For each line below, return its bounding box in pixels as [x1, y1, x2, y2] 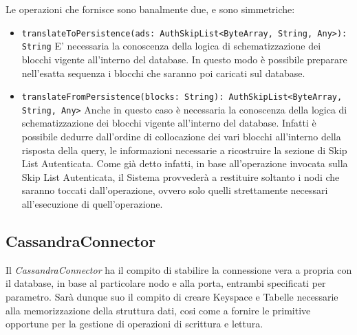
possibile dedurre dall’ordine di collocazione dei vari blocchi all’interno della [21, 129, 341, 143]
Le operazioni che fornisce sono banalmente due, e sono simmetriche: [6, 2, 295, 16]
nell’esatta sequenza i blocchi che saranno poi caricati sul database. [21, 65, 305, 80]
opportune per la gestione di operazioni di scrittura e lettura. [6, 316, 263, 331]
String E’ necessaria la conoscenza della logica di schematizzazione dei [21, 39, 321, 53]
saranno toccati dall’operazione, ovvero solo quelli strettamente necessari [21, 183, 328, 197]
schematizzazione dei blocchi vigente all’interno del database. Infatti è [21, 116, 316, 130]
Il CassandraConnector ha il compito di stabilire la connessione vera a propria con [6, 262, 352, 277]
